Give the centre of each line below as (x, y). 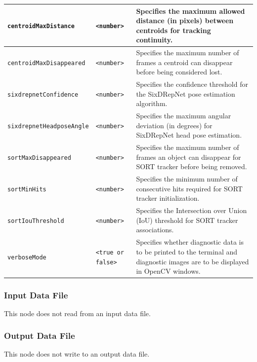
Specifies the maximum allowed (191, 11)
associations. (155, 230)
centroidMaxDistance (41, 26)
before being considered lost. (179, 72)
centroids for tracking (173, 30)
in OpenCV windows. (168, 271)
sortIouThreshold (36, 221)
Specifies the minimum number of (187, 179)
